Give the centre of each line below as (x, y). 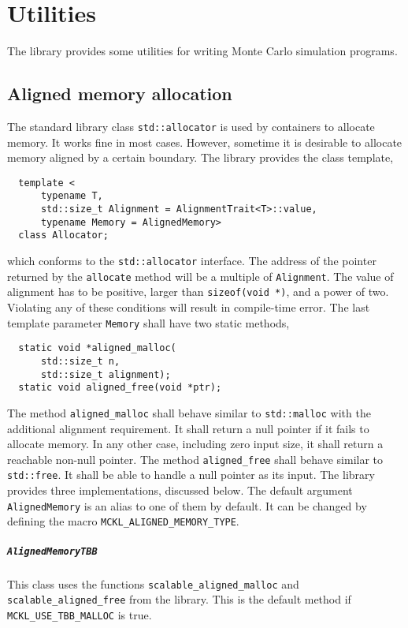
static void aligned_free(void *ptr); (120, 388)
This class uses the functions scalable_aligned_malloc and (153, 583)
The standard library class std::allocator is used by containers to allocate (191, 126)
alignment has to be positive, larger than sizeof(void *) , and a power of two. (198, 292)
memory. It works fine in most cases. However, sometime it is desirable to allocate (205, 142)
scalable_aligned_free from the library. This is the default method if (179, 599)
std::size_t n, (80, 361)
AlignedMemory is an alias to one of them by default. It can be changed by (187, 505)
